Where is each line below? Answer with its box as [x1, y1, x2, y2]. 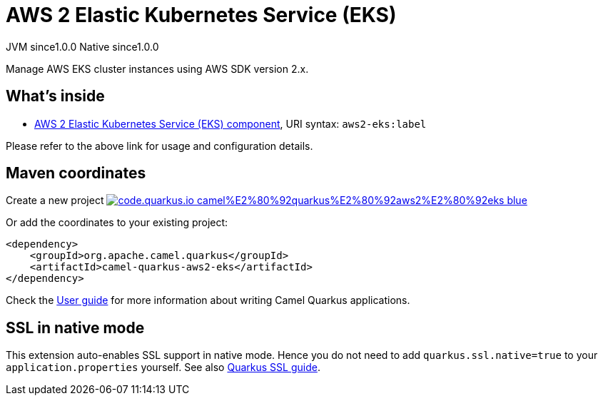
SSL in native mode [6, 318, 145, 337]
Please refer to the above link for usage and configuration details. [6, 139, 313, 152]
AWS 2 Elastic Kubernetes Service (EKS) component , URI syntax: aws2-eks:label [34, 117, 427, 130]
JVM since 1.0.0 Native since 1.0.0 [6, 40, 159, 53]
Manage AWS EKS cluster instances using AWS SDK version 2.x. [6, 62, 309, 75]
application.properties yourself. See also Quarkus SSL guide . [6, 361, 320, 374]
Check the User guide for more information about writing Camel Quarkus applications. [6, 294, 410, 307]
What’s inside [6, 87, 105, 106]
